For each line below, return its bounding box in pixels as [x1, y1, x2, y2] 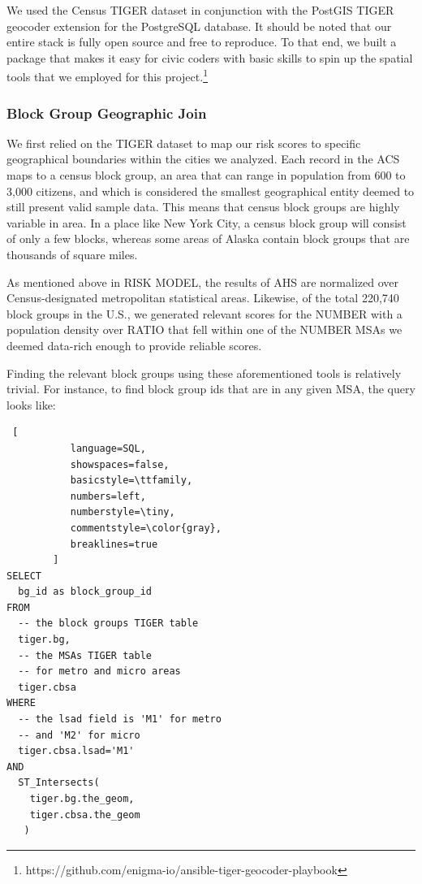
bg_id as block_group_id [18, 586, 152, 598]
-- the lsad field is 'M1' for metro [18, 713, 222, 726]
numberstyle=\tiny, [70, 506, 175, 518]
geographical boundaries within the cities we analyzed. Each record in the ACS [6, 150, 400, 167]
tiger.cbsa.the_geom [29, 808, 140, 821]
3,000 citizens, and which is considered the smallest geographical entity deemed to [6, 182, 415, 199]
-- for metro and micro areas [18, 665, 181, 678]
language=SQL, [70, 442, 146, 454]
